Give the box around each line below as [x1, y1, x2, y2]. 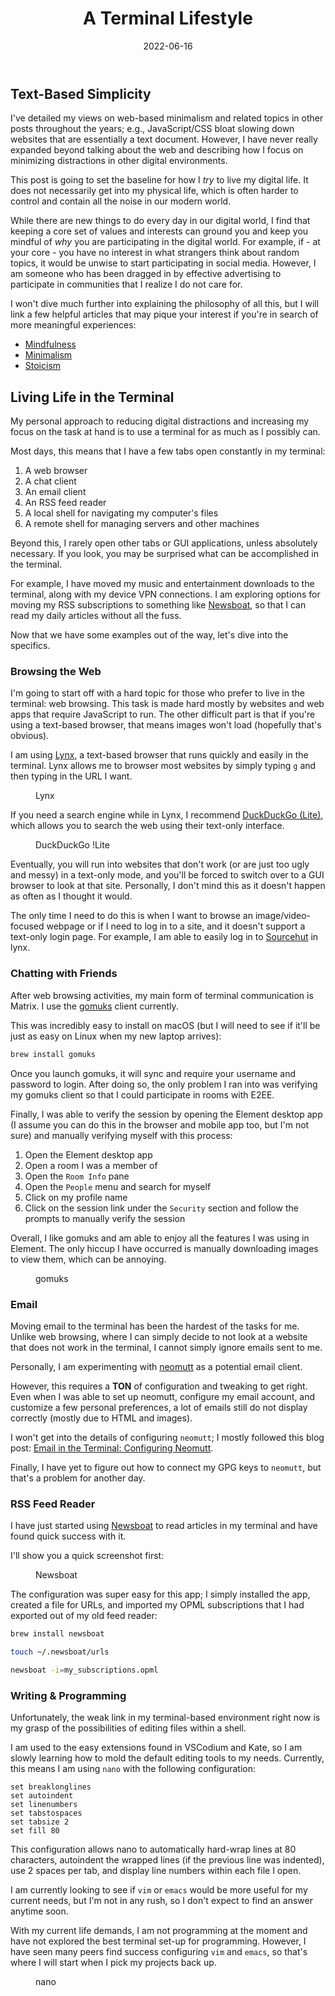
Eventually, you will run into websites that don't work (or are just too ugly [10, 858, 310, 871]
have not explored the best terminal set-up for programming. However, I [10, 1935, 307, 1947]
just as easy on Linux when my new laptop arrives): [10, 1030, 222, 1042]
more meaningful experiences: [10, 319, 137, 331]
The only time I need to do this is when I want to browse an [10, 910, 253, 922]
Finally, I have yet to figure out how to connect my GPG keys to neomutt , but [10, 1461, 322, 1473]
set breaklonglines [10, 1782, 92, 1792]
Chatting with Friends [10, 967, 118, 981]
